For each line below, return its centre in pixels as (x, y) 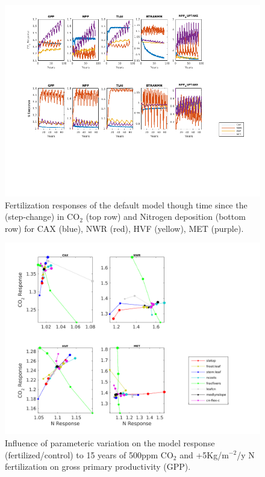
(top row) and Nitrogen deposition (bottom (166, 217)
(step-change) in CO (42, 217)
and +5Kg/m (204, 454)
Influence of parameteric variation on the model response (110, 442)
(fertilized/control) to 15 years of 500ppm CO (89, 454)
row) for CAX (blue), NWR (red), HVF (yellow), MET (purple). (124, 228)
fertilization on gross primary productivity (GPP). (98, 466)
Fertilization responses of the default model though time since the (126, 204)
